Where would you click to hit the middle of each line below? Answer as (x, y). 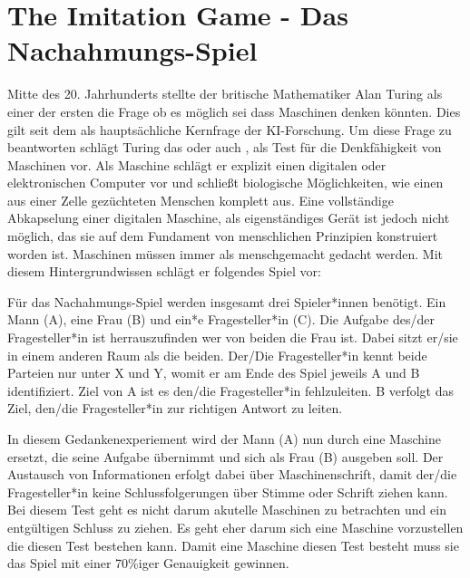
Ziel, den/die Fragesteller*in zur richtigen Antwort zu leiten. (175, 408)
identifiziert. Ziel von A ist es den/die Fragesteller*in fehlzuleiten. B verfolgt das (231, 390)
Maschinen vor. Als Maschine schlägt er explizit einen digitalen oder (197, 164)
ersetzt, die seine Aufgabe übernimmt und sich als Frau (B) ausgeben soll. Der (225, 456)
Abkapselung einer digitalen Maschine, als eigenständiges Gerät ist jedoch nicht (229, 218)
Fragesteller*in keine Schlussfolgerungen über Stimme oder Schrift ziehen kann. (228, 491)
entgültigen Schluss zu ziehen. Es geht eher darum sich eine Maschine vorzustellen (235, 527)
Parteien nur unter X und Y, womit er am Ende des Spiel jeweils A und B (214, 373)
